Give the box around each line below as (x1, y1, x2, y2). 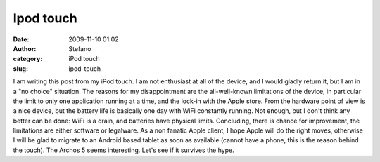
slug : (13, 64, 28, 73)
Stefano (68, 44, 91, 53)
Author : (13, 44, 37, 53)
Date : (13, 35, 30, 43)
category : (13, 55, 43, 63)
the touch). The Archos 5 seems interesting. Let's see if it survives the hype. (13, 146, 235, 154)
